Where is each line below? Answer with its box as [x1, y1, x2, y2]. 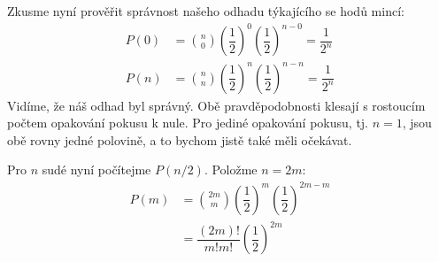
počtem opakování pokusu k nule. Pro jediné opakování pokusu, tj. [7, 113, 369, 132]
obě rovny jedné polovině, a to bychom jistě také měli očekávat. [7, 130, 352, 149]
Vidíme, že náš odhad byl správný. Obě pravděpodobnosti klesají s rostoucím [7, 96, 426, 114]
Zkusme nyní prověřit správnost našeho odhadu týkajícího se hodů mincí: [7, 2, 404, 19]
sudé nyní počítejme [42, 160, 151, 179]
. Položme [204, 160, 258, 179]
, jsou [402, 113, 432, 132]
